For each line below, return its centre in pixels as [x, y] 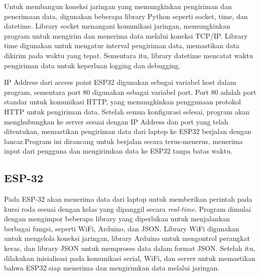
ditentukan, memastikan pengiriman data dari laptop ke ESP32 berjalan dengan [128, 131]
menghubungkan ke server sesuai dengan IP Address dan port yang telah [116, 121]
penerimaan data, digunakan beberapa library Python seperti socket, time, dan [126, 16]
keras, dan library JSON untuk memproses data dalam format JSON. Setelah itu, [130, 248]
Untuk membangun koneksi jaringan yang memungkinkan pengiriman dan [118, 6]
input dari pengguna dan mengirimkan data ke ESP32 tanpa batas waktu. [118, 151]
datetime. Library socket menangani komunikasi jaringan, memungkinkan [117, 26]
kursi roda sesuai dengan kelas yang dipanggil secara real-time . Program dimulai [127, 209]
